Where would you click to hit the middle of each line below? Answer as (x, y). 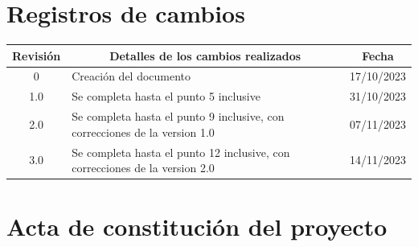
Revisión (37, 55)
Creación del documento (131, 76)
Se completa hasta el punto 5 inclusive (166, 96)
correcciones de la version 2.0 (143, 168)
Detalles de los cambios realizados (205, 55)
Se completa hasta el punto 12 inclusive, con (181, 152)
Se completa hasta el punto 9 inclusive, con (178, 116)
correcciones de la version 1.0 (143, 132)
